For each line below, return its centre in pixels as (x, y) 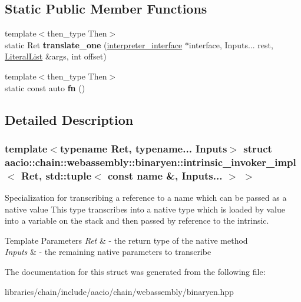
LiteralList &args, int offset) (56, 56)
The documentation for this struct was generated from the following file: (135, 271)
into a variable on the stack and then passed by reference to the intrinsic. (137, 220)
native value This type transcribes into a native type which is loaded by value (145, 209)
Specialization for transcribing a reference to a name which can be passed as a (146, 198)
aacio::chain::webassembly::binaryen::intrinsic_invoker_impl (150, 162)
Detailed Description (69, 119)
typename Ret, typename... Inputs (143, 148)
